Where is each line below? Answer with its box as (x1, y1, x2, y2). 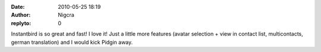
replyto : (11, 19, 32, 26)
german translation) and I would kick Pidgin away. (11, 39, 133, 46)
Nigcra (58, 12, 74, 19)
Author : (11, 12, 31, 19)
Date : (11, 4, 25, 10)
